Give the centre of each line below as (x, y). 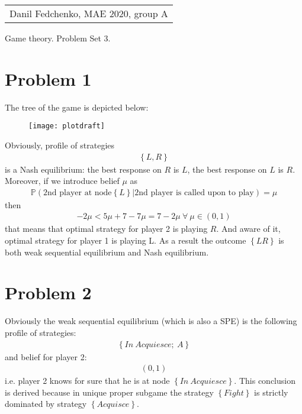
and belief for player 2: (46, 356)
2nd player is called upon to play (194, 193)
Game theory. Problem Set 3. (58, 38)
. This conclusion (265, 381)
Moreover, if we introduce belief (62, 181)
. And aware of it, (248, 229)
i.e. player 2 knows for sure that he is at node (87, 381)
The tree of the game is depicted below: (77, 107)
